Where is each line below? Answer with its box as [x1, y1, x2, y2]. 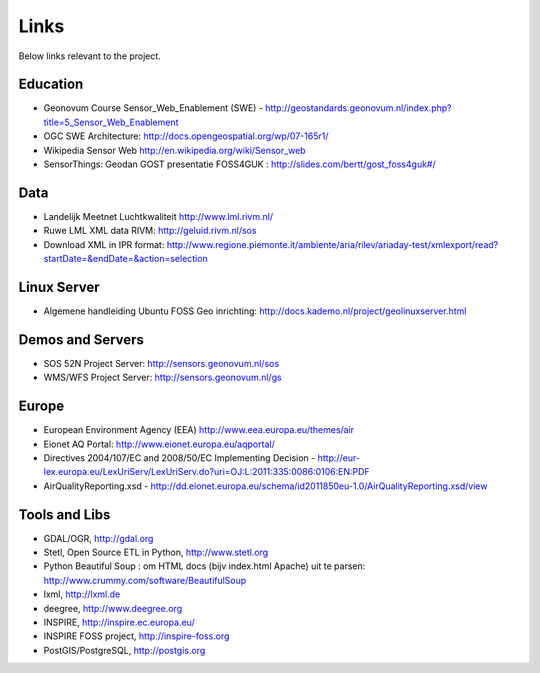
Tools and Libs [18, 506, 111, 523]
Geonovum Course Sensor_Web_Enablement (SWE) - [43, 102, 264, 114]
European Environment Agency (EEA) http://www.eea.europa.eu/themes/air [43, 424, 355, 436]
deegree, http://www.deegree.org [43, 602, 183, 614]
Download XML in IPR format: [43, 238, 165, 250]
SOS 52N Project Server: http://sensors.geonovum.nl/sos [43, 357, 280, 369]
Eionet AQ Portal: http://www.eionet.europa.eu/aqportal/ [43, 438, 275, 450]
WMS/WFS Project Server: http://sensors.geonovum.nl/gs [43, 371, 282, 384]
